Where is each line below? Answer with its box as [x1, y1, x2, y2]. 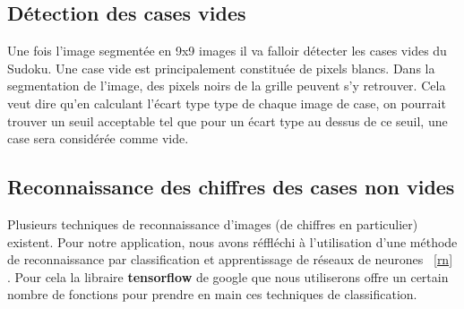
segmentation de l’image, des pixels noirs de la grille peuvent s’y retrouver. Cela [7, 76, 446, 95]
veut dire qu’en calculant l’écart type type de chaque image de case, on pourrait [7, 93, 446, 112]
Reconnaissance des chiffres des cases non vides [7, 173, 455, 201]
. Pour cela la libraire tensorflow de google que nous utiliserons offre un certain [7, 267, 449, 286]
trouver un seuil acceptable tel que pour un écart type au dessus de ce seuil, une [7, 111, 448, 130]
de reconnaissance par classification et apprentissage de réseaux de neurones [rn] [7, 250, 453, 269]
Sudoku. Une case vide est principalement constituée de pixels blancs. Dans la [7, 58, 435, 77]
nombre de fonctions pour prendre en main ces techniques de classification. [7, 285, 417, 304]
